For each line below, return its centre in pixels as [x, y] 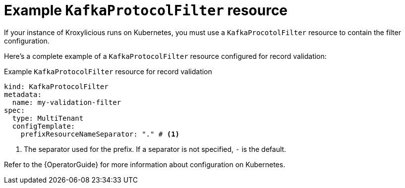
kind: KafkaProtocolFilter [56, 86]
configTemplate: [44, 126]
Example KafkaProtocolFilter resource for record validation [108, 71]
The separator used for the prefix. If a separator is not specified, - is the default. [155, 149]
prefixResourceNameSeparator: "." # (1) [100, 134]
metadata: [23, 94]
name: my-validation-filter [67, 102]
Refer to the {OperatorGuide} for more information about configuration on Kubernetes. [145, 164]
